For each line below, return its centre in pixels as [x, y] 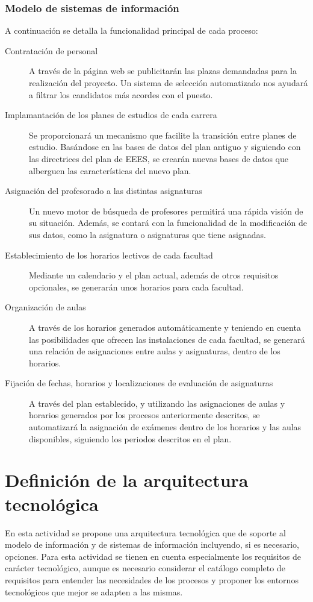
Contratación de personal [51, 50]
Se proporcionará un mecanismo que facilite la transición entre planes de [163, 135]
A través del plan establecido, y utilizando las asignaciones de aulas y [157, 403]
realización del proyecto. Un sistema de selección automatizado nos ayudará [169, 83]
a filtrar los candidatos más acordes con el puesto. [121, 94]
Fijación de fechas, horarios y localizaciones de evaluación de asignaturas [139, 383]
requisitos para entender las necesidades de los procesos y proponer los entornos [152, 579]
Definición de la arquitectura [127, 480]
